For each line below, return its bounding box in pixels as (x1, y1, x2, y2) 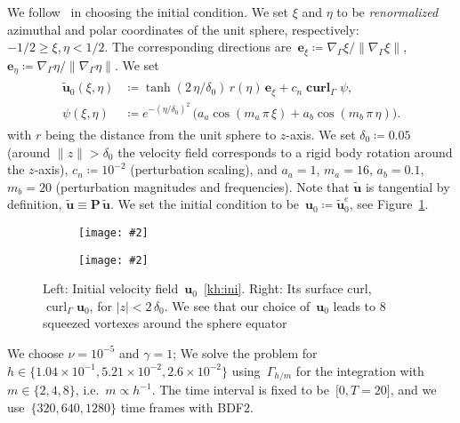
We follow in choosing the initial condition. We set (7, 3, 288, 20)
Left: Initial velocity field (43, 279, 179, 298)
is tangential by (365, 177, 450, 196)
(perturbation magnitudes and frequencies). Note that (55, 177, 350, 196)
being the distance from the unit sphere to (44, 124, 277, 143)
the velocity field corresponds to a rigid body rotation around (117, 142, 453, 161)
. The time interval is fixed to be (151, 380, 329, 399)
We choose (7, 343, 64, 362)
